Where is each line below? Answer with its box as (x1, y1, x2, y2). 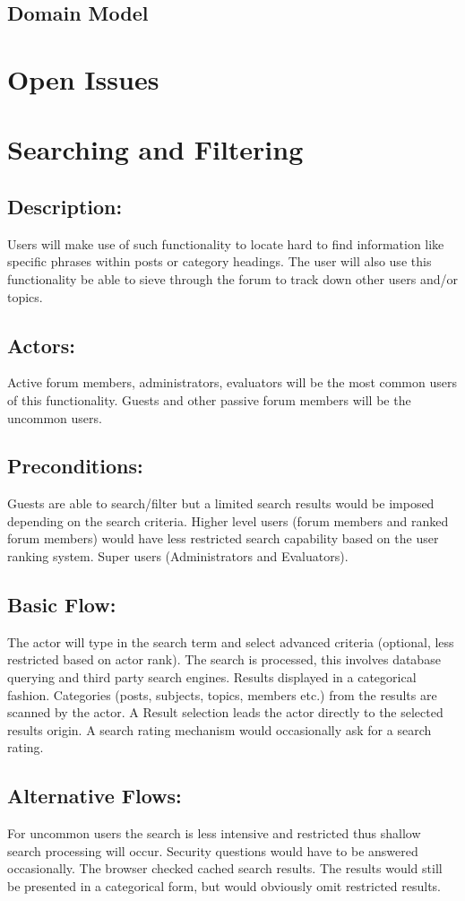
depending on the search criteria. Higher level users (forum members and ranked (7, 511, 449, 530)
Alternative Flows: (7, 782, 182, 810)
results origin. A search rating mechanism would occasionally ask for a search (7, 720, 432, 739)
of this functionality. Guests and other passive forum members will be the (7, 390, 411, 409)
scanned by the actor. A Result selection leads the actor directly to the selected (7, 703, 443, 722)
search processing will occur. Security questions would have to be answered (7, 841, 418, 860)
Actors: (7, 331, 75, 359)
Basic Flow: (7, 591, 116, 619)
